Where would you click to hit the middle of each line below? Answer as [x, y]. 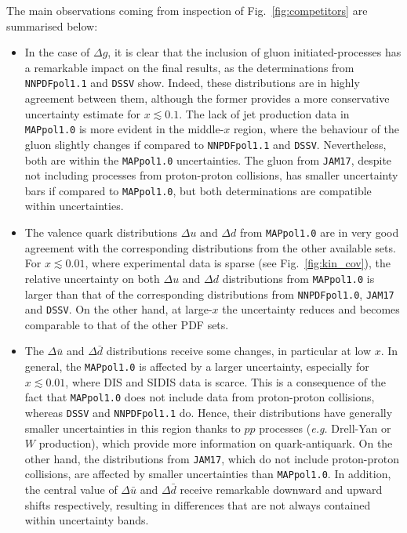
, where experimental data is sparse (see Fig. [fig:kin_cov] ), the [238, 263]
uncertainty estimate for [82, 113]
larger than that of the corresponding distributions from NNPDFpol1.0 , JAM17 [209, 294]
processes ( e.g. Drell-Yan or [325, 428]
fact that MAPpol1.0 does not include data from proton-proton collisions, [200, 397]
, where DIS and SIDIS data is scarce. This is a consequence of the [226, 381]
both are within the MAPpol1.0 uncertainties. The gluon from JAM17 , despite [208, 160]
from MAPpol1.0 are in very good [319, 232]
